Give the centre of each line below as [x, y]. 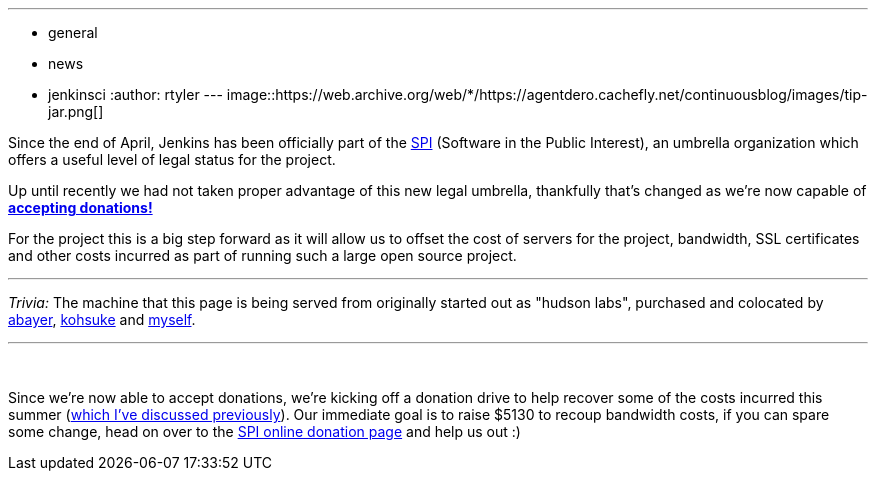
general [73, 32]
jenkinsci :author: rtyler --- [135, 94]
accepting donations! [80, 207]
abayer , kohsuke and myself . [102, 319]
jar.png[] [76, 111]
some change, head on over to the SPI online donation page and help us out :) [264, 431]
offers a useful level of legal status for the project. [172, 159]
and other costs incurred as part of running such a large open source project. [262, 255]
